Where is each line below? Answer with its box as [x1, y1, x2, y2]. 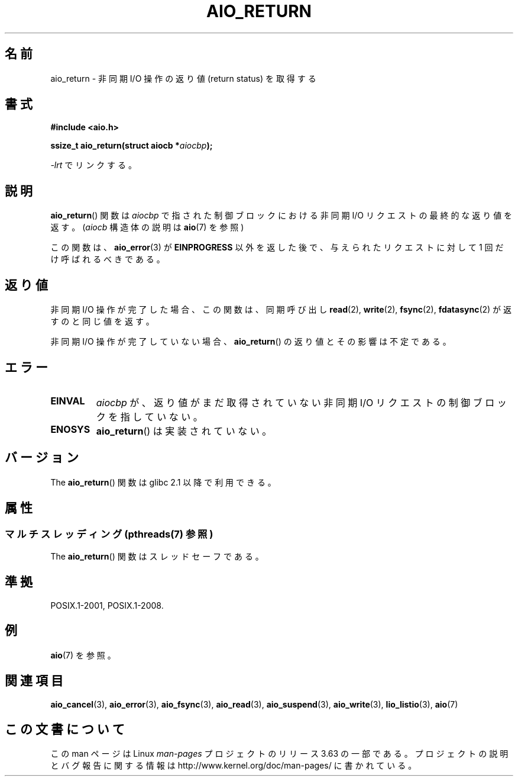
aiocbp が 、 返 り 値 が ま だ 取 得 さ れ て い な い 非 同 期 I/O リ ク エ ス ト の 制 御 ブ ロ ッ [96, 396, 507, 409]
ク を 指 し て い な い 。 [96, 410, 203, 423]
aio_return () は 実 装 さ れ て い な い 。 [96, 425, 272, 437]
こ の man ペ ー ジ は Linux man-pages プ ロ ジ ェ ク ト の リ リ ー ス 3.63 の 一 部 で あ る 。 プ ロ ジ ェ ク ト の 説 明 [50, 748, 509, 759]
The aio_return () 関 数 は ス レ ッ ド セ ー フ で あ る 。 [50, 551, 264, 562]
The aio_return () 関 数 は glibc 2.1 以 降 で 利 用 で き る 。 [50, 477, 276, 487]
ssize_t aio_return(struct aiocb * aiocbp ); [50, 140, 213, 151]
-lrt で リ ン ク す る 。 [50, 160, 137, 171]
